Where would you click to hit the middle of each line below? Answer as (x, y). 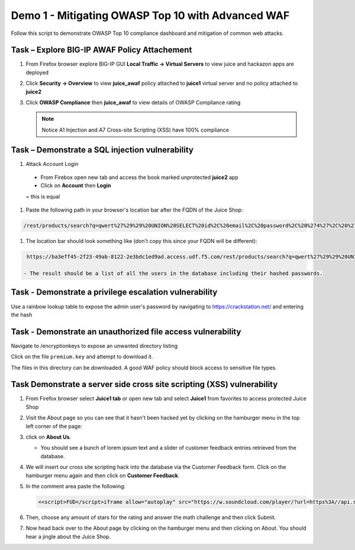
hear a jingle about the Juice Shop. (68, 536)
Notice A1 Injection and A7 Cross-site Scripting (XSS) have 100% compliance (135, 130)
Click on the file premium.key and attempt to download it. (82, 357)
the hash (22, 315)
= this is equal (43, 196)
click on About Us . (49, 437)
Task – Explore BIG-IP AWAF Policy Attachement (101, 50)
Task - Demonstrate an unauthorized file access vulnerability (126, 332)
